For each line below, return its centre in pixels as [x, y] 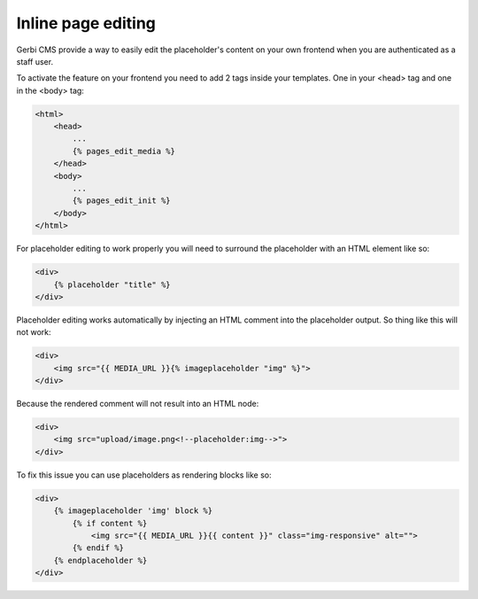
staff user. [35, 61]
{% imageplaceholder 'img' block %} [133, 511]
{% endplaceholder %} [100, 560]
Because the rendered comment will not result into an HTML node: [138, 404]
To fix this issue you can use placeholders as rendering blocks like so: [144, 475]
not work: [34, 332]
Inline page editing [86, 23]
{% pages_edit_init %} [122, 201]
